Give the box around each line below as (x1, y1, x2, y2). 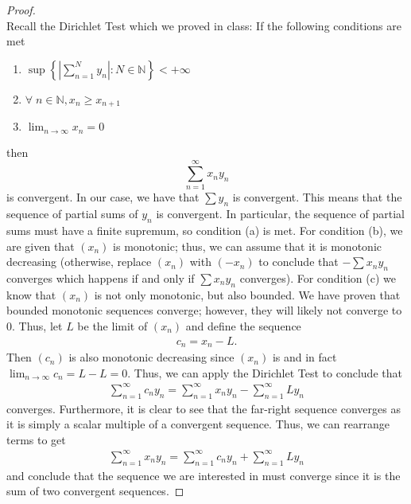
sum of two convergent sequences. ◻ (6, 483, 184, 499)
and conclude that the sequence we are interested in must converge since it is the (6, 467, 401, 483)
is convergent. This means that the (232, 189, 402, 205)
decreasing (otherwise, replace (6, 253, 152, 270)
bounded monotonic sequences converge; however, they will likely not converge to (6, 302, 402, 318)
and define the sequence (185, 317, 301, 334)
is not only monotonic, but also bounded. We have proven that (94, 286, 401, 303)
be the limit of (77, 317, 148, 334)
